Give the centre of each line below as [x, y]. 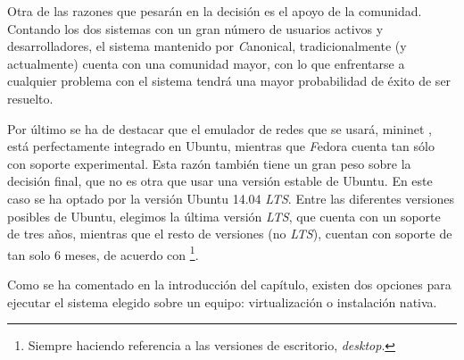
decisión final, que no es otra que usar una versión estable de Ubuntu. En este [220, 181]
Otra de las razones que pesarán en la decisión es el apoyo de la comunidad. [215, 11]
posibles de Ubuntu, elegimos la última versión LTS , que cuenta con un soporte [224, 216]
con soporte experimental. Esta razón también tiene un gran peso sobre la [209, 163]
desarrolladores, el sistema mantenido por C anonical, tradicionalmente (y [207, 46]
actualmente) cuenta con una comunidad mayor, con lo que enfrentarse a [206, 63]
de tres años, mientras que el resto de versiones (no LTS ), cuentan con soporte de [230, 234]
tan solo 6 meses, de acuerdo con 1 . [103, 253]
